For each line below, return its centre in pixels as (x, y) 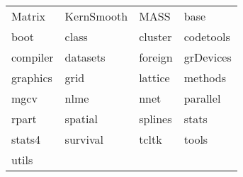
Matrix (29, 16)
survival (84, 139)
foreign (156, 57)
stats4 (26, 139)
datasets (85, 57)
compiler (33, 57)
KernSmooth (96, 16)
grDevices (208, 57)
